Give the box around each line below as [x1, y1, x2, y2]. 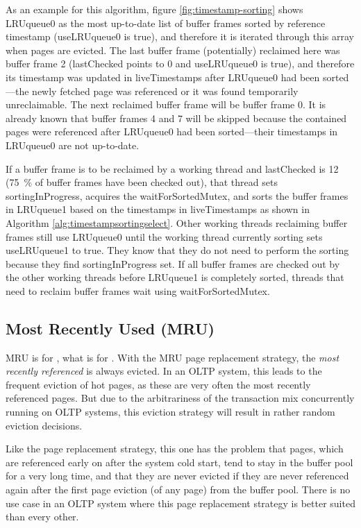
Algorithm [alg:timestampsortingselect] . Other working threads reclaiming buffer [6, 215, 348, 230]
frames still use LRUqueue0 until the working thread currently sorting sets [6, 229, 323, 244]
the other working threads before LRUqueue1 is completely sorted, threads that [6, 270, 344, 284]
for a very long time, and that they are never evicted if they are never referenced [6, 468, 349, 483]
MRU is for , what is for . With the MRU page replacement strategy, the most [6, 350, 339, 364]
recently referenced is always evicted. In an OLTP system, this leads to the [6, 364, 322, 378]
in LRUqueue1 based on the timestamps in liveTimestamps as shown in [6, 202, 310, 216]
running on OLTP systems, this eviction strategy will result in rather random [6, 404, 335, 419]
